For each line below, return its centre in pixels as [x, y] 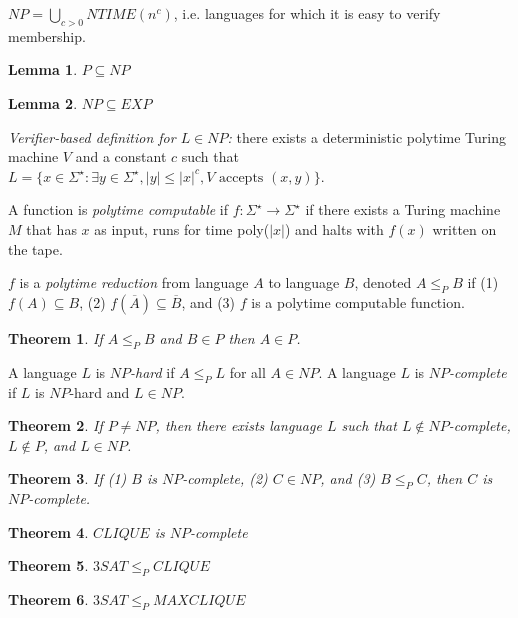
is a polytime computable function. [358, 301]
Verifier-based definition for [92, 136]
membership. [47, 35]
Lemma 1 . [43, 69]
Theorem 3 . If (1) [67, 478]
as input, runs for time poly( [182, 228]
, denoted [383, 282]
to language [304, 282]
